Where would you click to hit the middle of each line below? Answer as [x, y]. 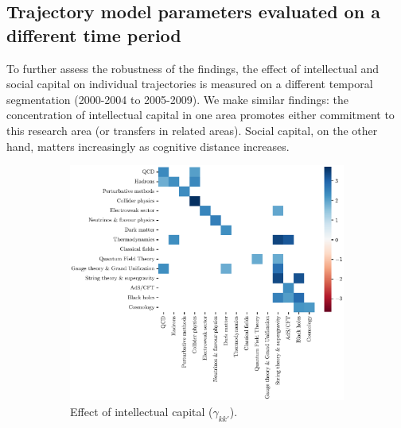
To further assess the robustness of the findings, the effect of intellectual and [193, 68]
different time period [94, 35]
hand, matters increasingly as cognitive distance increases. [148, 146]
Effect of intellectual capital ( [142, 411]
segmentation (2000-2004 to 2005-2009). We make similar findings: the [177, 99]
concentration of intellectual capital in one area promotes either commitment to [200, 115]
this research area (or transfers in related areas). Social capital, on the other [192, 130]
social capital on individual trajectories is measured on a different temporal [190, 84]
